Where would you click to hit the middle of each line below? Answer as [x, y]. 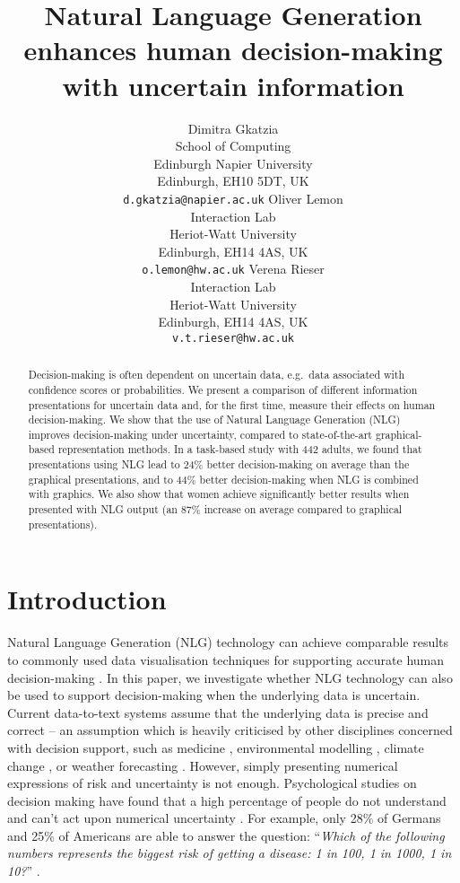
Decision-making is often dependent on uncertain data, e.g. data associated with [217, 375]
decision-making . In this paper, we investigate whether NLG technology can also [230, 677]
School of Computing [233, 146]
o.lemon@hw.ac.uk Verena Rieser [233, 269]
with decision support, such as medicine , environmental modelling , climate [216, 747]
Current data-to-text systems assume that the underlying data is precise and [218, 712]
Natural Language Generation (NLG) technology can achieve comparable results [228, 642]
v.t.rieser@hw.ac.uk [233, 338]
